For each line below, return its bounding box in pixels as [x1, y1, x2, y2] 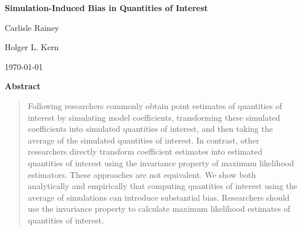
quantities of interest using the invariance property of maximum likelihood [27, 156, 294, 169]
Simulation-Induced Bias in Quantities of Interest [5, 2, 208, 13]
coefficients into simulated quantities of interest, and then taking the [27, 123, 273, 135]
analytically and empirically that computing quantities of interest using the [27, 180, 297, 192]
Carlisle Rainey [5, 21, 60, 33]
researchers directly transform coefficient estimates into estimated [27, 145, 262, 157]
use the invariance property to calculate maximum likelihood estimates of [27, 202, 290, 215]
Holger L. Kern [5, 41, 59, 53]
